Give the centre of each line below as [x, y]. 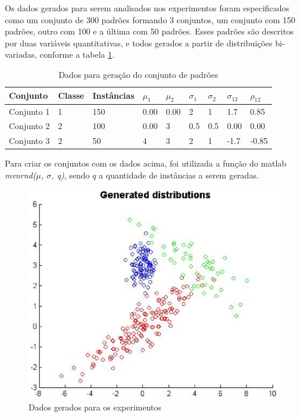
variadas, [21, 54]
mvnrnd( [21, 175]
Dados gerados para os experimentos [95, 407]
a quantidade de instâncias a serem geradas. [179, 175]
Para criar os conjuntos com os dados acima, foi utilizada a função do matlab [146, 163]
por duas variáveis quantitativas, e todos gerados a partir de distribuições [139, 43]
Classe [71, 95]
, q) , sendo [71, 175]
